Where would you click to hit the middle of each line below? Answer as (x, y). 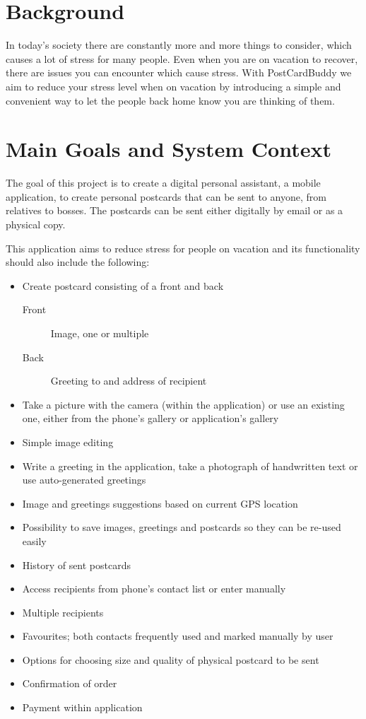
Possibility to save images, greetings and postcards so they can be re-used (182, 527)
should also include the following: (78, 262)
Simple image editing (68, 442)
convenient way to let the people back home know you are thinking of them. (170, 100)
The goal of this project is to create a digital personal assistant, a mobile (163, 183)
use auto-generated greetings (84, 480)
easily (34, 540)
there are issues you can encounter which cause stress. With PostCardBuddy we (179, 72)
